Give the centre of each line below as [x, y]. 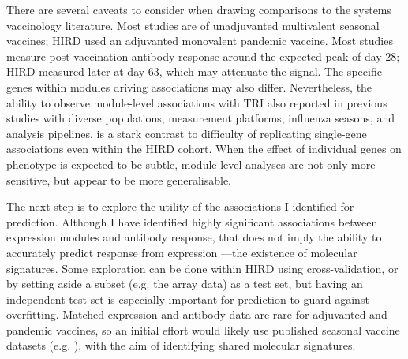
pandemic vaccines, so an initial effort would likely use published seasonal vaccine [203, 329]
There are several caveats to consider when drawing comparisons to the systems [199, 9]
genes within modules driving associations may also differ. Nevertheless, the [189, 86]
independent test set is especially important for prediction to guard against [188, 299]
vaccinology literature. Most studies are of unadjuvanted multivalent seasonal [193, 25]
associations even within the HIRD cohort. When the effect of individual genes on [204, 149]
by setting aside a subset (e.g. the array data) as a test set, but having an [185, 284]
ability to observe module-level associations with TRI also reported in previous [197, 102]
